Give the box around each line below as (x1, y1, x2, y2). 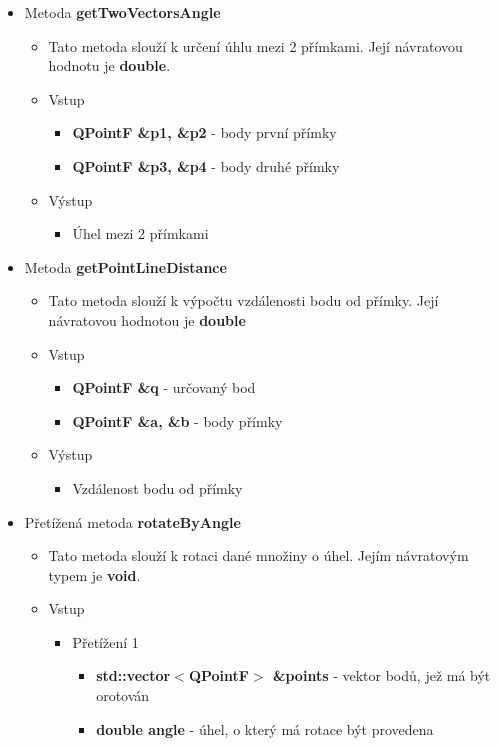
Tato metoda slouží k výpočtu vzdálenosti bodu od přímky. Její (48, 290, 439, 311)
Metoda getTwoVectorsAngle (24, 2, 221, 22)
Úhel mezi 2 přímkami (72, 223, 209, 244)
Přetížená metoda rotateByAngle (24, 511, 241, 532)
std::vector (96, 665, 171, 686)
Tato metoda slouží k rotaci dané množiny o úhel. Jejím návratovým (48, 545, 469, 566)
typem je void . (48, 564, 141, 585)
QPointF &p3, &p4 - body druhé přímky (72, 155, 340, 176)
